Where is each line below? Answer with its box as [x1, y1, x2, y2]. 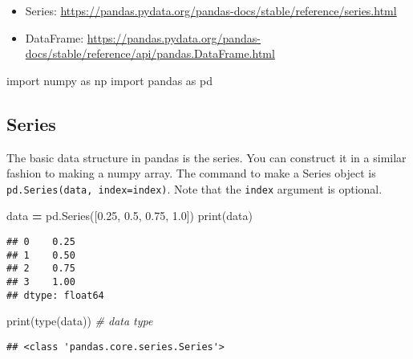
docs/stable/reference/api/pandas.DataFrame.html [25, 45, 275, 62]
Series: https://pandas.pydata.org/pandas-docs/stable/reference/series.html [25, 2, 397, 18]
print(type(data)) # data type [6, 312, 153, 329]
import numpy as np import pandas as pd [6, 71, 213, 88]
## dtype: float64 [6, 289, 104, 301]
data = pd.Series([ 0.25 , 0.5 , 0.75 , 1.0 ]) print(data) [6, 207, 253, 224]
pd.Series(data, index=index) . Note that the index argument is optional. [6, 180, 383, 197]
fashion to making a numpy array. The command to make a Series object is [6, 165, 376, 182]
